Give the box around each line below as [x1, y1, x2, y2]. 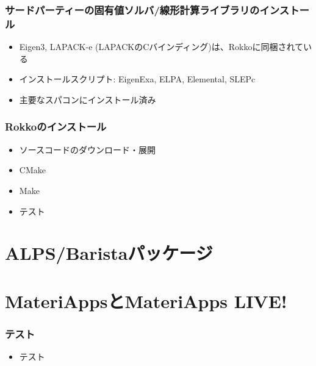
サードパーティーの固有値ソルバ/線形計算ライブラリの [5, 2, 260, 17]
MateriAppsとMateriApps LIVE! [5, 288, 287, 313]
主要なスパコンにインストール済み [19, 93, 156, 106]
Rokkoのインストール [5, 119, 107, 134]
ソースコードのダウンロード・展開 [19, 143, 156, 156]
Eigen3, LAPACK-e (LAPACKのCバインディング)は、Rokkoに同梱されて [19, 40, 304, 53]
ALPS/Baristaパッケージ [5, 240, 213, 265]
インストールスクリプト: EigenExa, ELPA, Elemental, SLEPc [19, 73, 256, 85]
